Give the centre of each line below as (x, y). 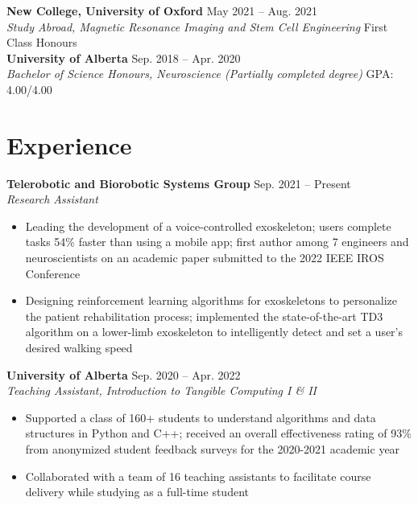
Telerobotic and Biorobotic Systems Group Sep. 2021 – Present (179, 183)
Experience (69, 144)
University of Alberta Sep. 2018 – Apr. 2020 (124, 57)
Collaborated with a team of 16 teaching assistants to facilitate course (198, 476)
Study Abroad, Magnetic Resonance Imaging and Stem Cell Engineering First (197, 26)
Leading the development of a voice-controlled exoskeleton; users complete (208, 226)
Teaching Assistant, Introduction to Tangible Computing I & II (162, 390)
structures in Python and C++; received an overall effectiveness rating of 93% (218, 433)
